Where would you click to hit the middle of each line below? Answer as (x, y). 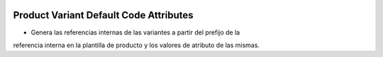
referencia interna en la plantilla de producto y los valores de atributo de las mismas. (137, 45)
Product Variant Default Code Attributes (104, 15)
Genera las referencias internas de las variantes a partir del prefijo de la (135, 32)
